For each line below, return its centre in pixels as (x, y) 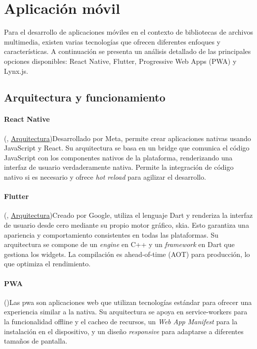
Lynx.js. (16, 71)
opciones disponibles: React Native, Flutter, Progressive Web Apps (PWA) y (120, 61)
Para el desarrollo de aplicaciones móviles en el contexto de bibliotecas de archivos (128, 32)
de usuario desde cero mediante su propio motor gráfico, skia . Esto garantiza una (127, 225)
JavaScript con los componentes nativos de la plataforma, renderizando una (118, 157)
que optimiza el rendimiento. (47, 264)
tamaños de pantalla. (36, 341)
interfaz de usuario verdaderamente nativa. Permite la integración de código (119, 167)
